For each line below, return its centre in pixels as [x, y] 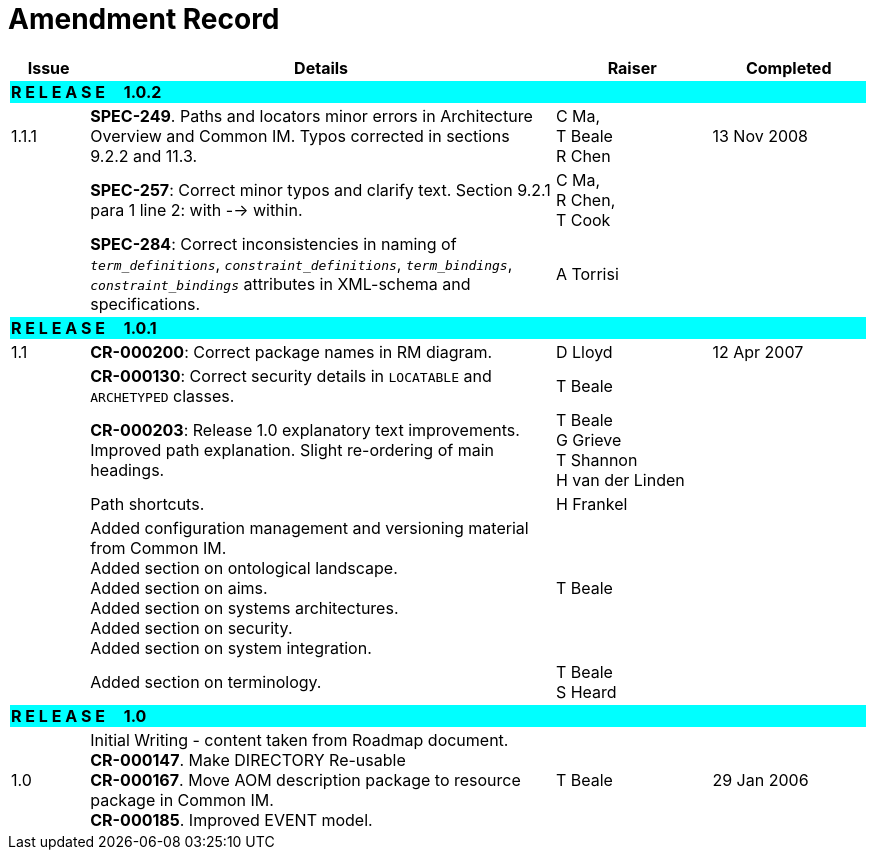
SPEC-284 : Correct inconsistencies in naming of [273, 243]
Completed [788, 67]
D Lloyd [584, 351]
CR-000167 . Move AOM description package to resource [305, 779]
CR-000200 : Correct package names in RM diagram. [291, 351]
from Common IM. [158, 547]
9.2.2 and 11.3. [144, 155]
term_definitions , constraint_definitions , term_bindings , [301, 263]
